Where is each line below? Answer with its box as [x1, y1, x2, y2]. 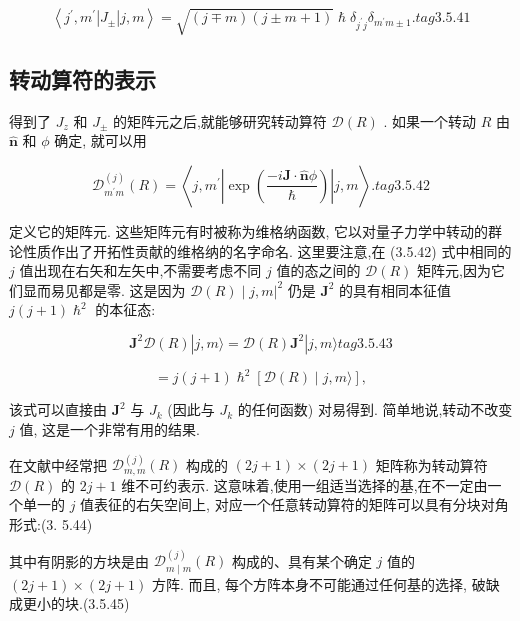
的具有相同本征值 [339, 279, 452, 300]
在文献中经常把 [9, 454, 107, 475]
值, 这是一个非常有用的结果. [19, 419, 200, 439]
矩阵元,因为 [417, 260, 491, 281]
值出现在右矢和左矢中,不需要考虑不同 [19, 260, 262, 281]
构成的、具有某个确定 [231, 550, 372, 571]
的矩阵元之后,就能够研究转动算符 [112, 110, 327, 131]
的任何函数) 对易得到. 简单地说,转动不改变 [237, 399, 513, 420]
